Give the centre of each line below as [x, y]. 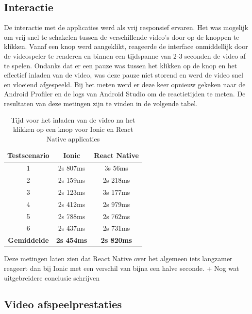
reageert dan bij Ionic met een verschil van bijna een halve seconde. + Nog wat [122, 268]
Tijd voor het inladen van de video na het [73, 119]
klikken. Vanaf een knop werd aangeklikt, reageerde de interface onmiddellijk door [126, 46]
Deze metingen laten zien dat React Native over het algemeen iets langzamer [118, 259]
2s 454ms [72, 240]
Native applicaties [73, 138]
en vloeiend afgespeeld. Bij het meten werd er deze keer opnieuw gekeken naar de [125, 84]
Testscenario [28, 155]
